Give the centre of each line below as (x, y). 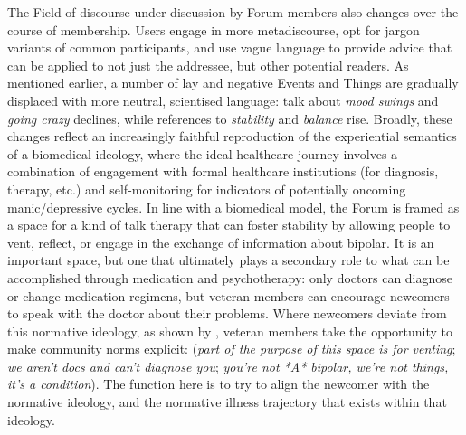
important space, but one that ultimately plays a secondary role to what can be (228, 260)
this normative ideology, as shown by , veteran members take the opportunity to (230, 331)
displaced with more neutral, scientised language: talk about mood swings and (223, 100)
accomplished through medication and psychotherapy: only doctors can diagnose (230, 277)
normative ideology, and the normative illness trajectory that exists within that (227, 402)
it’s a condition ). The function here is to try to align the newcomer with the (219, 384)
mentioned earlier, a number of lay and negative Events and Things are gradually (233, 83)
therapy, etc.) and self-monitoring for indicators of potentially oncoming (207, 189)
